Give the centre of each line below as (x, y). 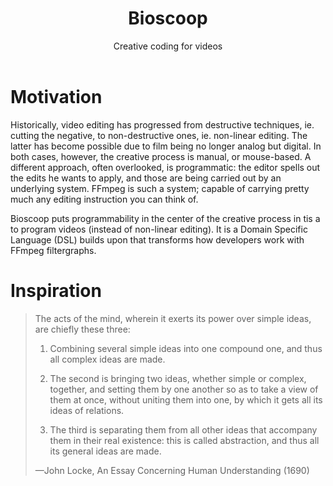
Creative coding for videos (168, 46)
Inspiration (56, 290)
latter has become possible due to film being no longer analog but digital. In (166, 146)
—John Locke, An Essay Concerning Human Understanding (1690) (172, 470)
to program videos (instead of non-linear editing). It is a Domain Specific (159, 229)
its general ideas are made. (105, 451)
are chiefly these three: (82, 329)
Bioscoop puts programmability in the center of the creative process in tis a (165, 218)
